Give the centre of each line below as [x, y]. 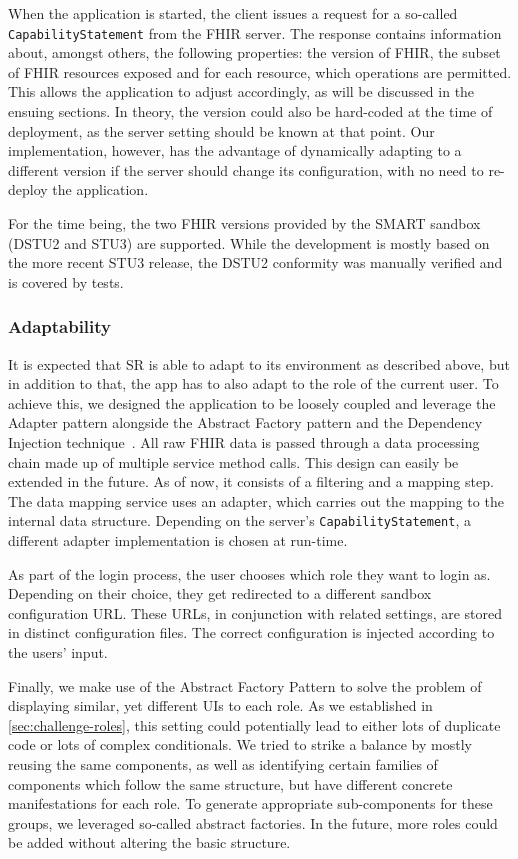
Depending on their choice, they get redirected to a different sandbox [220, 593]
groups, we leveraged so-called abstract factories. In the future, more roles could [253, 822]
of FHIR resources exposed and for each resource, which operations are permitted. [260, 71]
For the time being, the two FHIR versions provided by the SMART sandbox [244, 223]
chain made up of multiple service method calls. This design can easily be [233, 461]
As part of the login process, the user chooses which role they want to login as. [249, 573]
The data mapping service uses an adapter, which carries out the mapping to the [256, 500]
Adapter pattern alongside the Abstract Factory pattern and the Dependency [245, 422]
